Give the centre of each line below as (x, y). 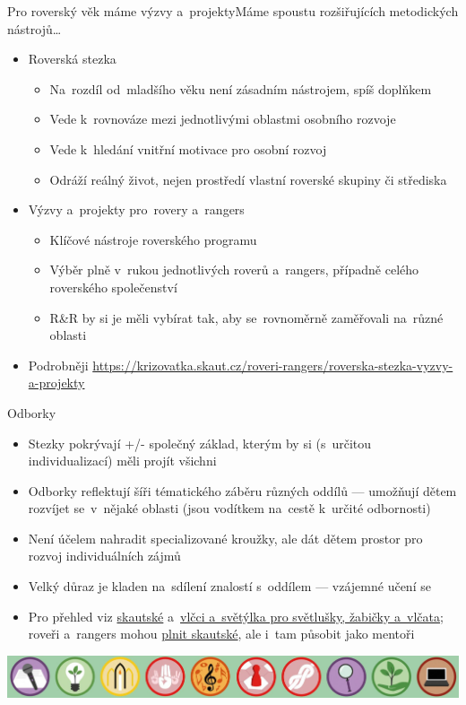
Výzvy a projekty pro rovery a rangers (136, 209)
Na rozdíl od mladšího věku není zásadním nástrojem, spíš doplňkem (241, 88)
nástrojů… (35, 28)
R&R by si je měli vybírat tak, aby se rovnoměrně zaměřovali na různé (246, 317)
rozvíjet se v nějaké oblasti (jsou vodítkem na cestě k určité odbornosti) (229, 508)
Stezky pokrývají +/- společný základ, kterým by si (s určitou (200, 443)
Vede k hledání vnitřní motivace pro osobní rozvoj (188, 148)
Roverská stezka (72, 59)
